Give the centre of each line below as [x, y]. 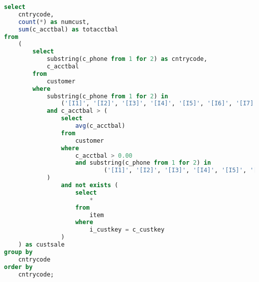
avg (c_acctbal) [100, 126]
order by [18, 267]
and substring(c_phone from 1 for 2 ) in [143, 163]
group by [18, 252]
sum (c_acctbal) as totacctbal [68, 29]
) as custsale [41, 245]
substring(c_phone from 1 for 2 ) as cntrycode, [127, 59]
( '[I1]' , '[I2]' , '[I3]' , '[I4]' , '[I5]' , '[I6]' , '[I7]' [159, 104]
